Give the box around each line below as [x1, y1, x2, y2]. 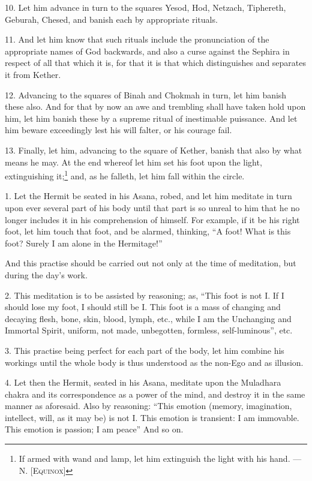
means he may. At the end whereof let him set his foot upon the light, [5, 155, 262, 168]
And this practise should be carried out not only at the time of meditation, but [5, 257, 296, 269]
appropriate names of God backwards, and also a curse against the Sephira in [5, 44, 290, 57]
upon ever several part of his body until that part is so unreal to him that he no [5, 201, 300, 214]
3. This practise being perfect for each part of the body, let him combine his [5, 344, 284, 356]
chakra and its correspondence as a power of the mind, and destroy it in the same [5, 387, 305, 400]
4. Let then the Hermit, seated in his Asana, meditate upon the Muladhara [5, 376, 281, 389]
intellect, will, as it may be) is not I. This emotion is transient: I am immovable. [5, 411, 299, 423]
